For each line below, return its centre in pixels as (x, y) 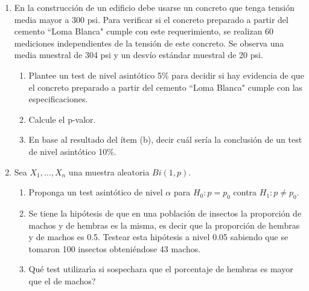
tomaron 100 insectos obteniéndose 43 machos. (115, 248)
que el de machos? (62, 280)
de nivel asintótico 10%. (72, 151)
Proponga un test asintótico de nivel (96, 192)
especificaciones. (58, 99)
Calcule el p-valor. (62, 119)
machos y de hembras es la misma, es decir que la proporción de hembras (164, 225)
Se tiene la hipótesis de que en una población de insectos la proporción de (165, 213)
